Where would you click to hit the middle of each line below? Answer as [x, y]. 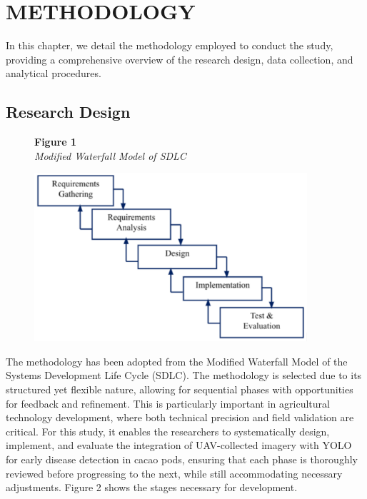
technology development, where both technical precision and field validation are [180, 417]
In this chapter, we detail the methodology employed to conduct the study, [170, 45]
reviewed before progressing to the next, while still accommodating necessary [174, 473]
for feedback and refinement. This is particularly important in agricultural [168, 403]
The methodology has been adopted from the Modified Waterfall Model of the [177, 361]
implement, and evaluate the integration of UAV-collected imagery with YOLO [179, 445]
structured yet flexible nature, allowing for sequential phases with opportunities [180, 389]
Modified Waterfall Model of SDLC [110, 155]
